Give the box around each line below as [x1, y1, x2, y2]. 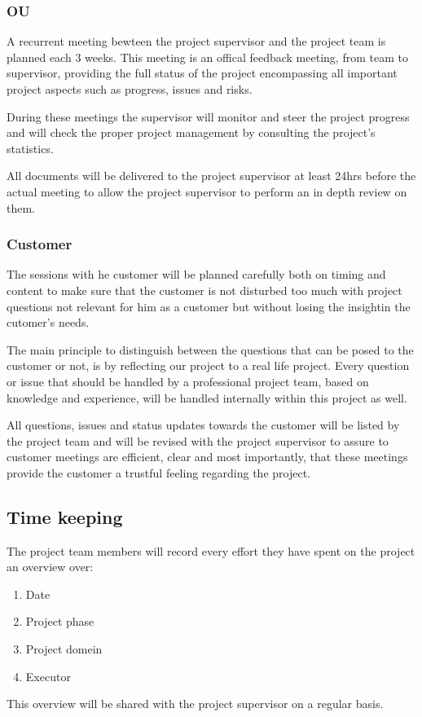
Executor [25, 667, 71, 684]
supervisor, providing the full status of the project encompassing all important [7, 64, 398, 81]
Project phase [25, 613, 95, 630]
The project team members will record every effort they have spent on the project [7, 542, 415, 559]
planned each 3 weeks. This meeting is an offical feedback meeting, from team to [7, 48, 408, 65]
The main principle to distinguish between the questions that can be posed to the [7, 341, 414, 358]
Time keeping [7, 504, 123, 529]
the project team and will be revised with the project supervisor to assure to [7, 432, 389, 449]
